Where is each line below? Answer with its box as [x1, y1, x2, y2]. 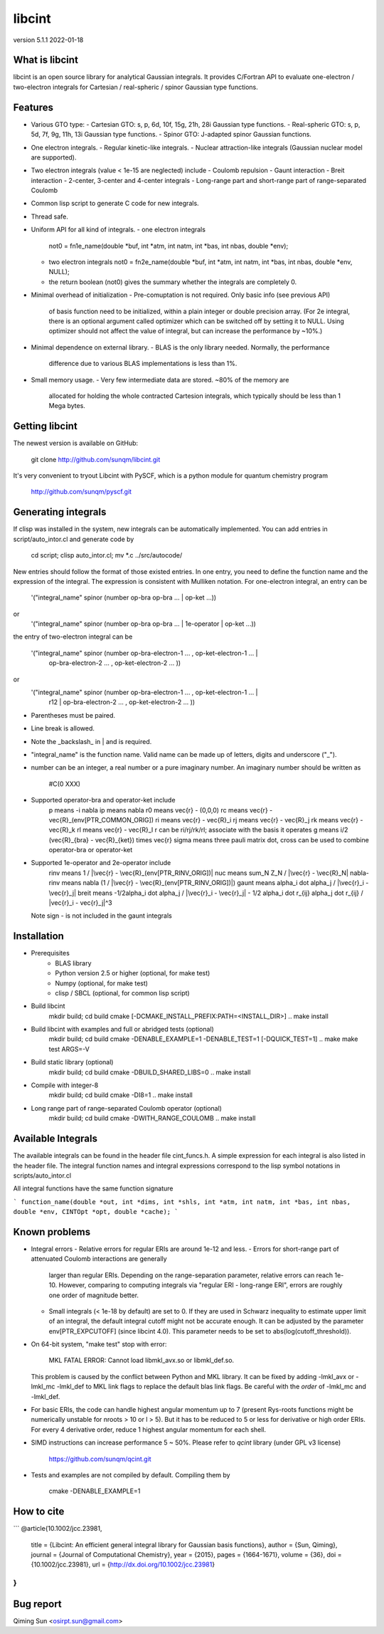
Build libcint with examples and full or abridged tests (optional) [31, 1025, 215, 1034]
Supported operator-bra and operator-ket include [31, 796, 176, 805]
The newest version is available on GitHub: [13, 439, 139, 448]
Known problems [13, 1225, 91, 1238]
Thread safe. [31, 212, 69, 221]
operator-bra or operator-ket [48, 846, 133, 854]
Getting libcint [13, 420, 78, 432]
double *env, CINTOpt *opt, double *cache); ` [13, 1208, 178, 1216]
